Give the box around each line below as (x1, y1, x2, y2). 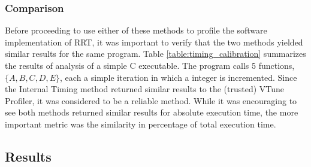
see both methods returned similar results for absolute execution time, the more (5, 106, 298, 119)
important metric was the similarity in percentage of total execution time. (5, 117, 276, 130)
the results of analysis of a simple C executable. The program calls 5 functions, (5, 59, 295, 71)
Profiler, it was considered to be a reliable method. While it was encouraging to (5, 94, 297, 107)
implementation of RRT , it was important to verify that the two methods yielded (5, 35, 303, 48)
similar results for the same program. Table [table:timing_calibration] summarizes (5, 47, 306, 60)
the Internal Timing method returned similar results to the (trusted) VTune (5, 83, 285, 95)
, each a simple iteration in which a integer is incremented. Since (60, 71, 297, 83)
